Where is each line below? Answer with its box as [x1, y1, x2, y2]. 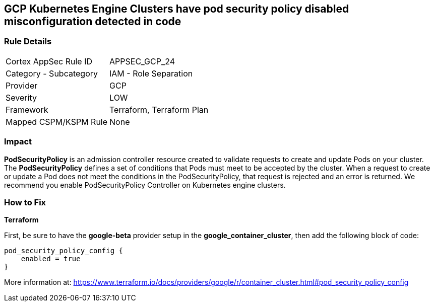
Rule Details [4, 36, 52, 47]
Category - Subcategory [6, 68, 98, 79]
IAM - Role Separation [109, 68, 193, 79]
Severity [6, 92, 37, 103]
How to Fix [4, 197, 46, 207]
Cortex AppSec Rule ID [6, 56, 93, 66]
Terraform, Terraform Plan [109, 104, 209, 115]
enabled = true [21, 255, 81, 263]
